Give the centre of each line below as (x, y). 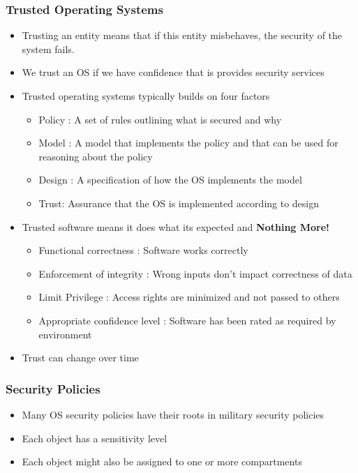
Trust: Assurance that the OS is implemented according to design (179, 203)
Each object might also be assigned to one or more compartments (162, 461)
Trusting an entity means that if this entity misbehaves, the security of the (182, 35)
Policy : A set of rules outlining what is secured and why (160, 119)
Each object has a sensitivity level (95, 438)
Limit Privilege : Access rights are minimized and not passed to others (189, 297)
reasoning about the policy (96, 156)
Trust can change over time (80, 358)
